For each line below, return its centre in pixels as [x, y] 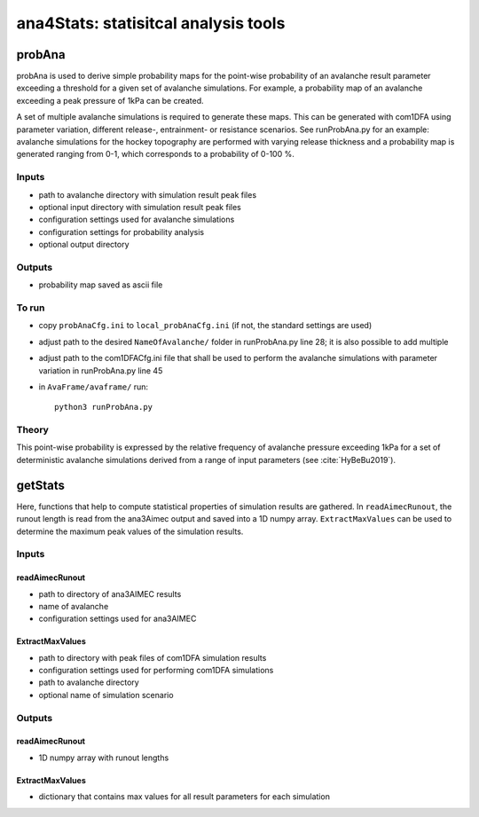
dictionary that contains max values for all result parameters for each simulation [184, 797]
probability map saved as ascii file [101, 285]
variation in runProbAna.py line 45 [101, 370]
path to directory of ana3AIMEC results [110, 593]
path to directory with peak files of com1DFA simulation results [153, 657]
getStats [41, 485]
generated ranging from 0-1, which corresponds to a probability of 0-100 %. [155, 154]
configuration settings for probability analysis [121, 232]
